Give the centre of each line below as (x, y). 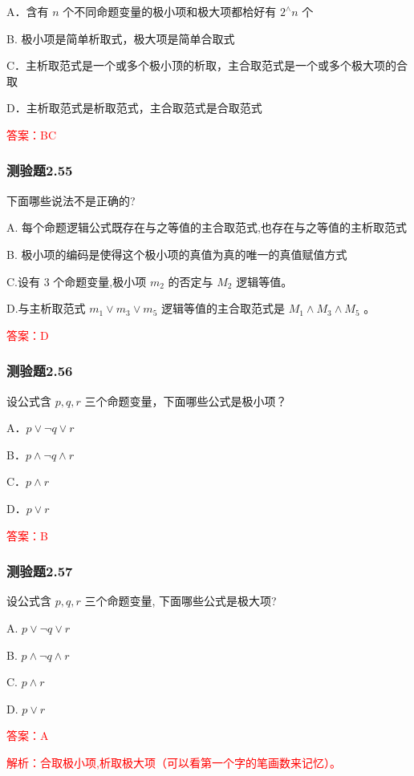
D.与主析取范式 (46, 308)
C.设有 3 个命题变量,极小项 (77, 281)
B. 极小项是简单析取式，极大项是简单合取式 (121, 38)
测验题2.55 (40, 170)
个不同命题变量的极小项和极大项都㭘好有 (170, 11)
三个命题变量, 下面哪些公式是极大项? (181, 601)
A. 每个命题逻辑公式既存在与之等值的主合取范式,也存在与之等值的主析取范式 (207, 227)
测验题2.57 (40, 571)
